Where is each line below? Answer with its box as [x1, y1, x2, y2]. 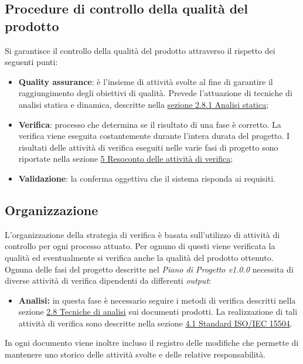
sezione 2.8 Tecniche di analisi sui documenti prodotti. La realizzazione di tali [18, 305, 298, 318]
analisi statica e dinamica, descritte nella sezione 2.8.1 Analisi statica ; [18, 98, 269, 110]
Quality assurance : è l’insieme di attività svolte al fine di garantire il [18, 75, 273, 87]
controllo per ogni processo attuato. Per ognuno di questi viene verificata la [5, 240, 275, 252]
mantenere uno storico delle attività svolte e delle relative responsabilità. [5, 348, 265, 360]
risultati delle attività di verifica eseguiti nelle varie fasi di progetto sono [18, 141, 278, 153]
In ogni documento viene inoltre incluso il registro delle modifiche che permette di [5, 336, 299, 349]
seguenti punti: [5, 56, 58, 68]
